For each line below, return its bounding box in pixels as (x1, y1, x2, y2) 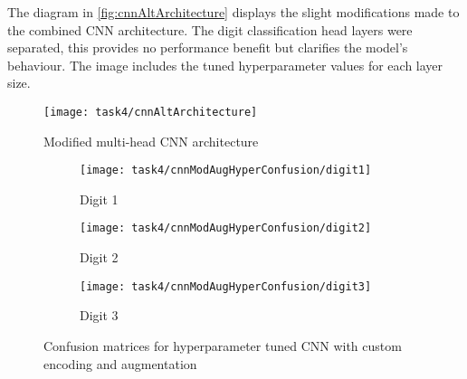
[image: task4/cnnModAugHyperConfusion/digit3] (80, 280, 372, 293)
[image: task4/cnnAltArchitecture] (43, 105, 258, 118)
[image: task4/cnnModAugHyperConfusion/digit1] (80, 164, 372, 177)
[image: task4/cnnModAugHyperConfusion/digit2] (80, 222, 372, 235)
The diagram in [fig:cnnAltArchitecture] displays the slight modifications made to (7, 3, 460, 21)
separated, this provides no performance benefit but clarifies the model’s (7, 38, 408, 57)
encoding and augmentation (43, 354, 197, 373)
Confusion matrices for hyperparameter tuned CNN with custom (43, 336, 402, 355)
